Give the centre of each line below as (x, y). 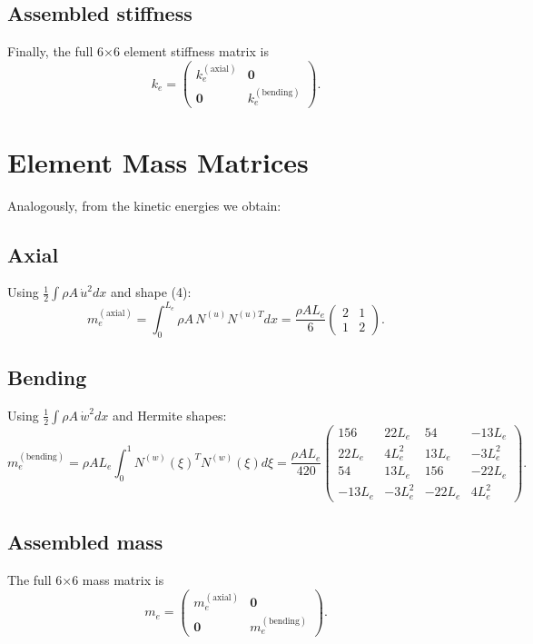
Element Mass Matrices (158, 161)
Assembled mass (85, 542)
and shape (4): (151, 292)
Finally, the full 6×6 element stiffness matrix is (138, 51)
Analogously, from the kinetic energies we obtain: (144, 205)
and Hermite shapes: (169, 415)
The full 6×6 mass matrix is (86, 580)
